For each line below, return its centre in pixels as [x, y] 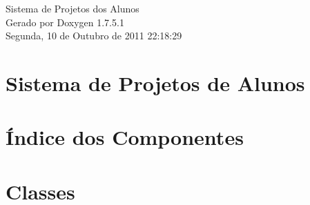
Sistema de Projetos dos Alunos [72, 8]
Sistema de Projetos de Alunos [155, 82]
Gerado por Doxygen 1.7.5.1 [65, 22]
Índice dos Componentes [125, 137]
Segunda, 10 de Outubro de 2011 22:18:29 [94, 36]
